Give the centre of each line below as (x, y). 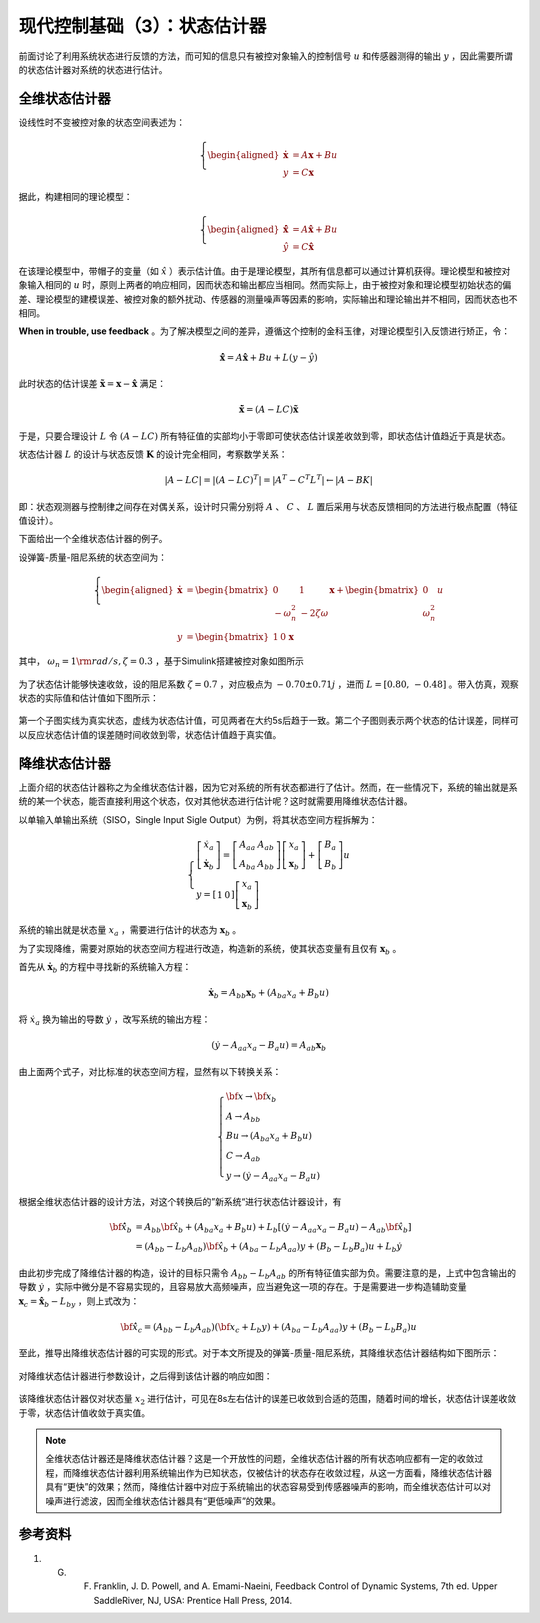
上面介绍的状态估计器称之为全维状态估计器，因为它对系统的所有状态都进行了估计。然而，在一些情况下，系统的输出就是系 (268, 787)
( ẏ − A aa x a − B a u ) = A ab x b (269, 1046)
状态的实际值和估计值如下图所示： (88, 698)
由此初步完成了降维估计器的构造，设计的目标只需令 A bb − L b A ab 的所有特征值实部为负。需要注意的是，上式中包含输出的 (267, 1273)
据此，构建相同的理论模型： (75, 196)
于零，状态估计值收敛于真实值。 (84, 1412)
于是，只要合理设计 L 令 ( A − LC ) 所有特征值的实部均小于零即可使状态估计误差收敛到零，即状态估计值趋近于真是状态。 (264, 436)
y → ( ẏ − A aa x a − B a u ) (272, 1177)
